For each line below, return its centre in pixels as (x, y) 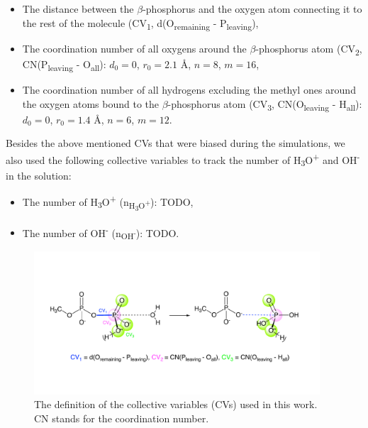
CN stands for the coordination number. (122, 418)
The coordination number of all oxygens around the (134, 48)
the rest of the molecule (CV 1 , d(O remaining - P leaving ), (140, 23)
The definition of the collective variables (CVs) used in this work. (176, 404)
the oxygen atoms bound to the (90, 103)
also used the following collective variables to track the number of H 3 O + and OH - (183, 159)
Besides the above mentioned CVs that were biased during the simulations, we (175, 143)
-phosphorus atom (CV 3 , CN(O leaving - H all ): (265, 104)
